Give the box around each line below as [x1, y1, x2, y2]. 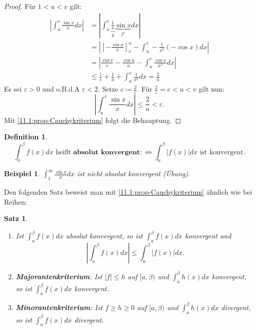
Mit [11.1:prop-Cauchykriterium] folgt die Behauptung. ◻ [4, 114, 181, 125]
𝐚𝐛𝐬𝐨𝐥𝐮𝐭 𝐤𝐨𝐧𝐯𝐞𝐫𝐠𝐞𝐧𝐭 [73, 148, 140, 156]
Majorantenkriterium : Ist [15, 271, 103, 281]
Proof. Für [4, 1, 36, 11]
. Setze [98, 84, 119, 94]
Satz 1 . [4, 213, 28, 223]
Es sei [4, 84, 22, 94]
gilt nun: [198, 84, 225, 94]
